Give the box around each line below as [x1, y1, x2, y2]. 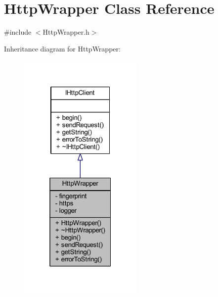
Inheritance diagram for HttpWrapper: [4, 43, 121, 53]
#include [4, 27, 32, 37]
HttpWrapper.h [43, 27, 89, 37]
